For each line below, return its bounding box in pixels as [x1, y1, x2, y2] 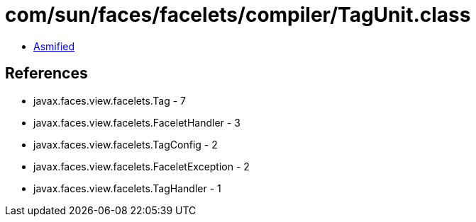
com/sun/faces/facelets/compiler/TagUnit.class [5, 3, 471, 27]
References [5, 64, 88, 83]
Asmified [33, 40, 75, 52]
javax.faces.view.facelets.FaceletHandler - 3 [33, 116, 240, 129]
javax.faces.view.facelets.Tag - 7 [33, 94, 187, 107]
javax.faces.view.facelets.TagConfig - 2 [33, 138, 218, 151]
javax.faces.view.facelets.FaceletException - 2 [33, 160, 250, 173]
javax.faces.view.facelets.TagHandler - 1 [33, 182, 221, 194]
